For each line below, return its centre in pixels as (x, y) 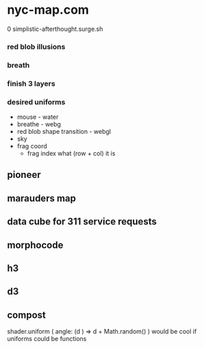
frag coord (32, 146)
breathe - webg (39, 124)
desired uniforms (36, 102)
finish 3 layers (31, 83)
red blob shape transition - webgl (64, 131)
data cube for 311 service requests (82, 222)
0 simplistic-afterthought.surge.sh (55, 29)
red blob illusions (36, 47)
